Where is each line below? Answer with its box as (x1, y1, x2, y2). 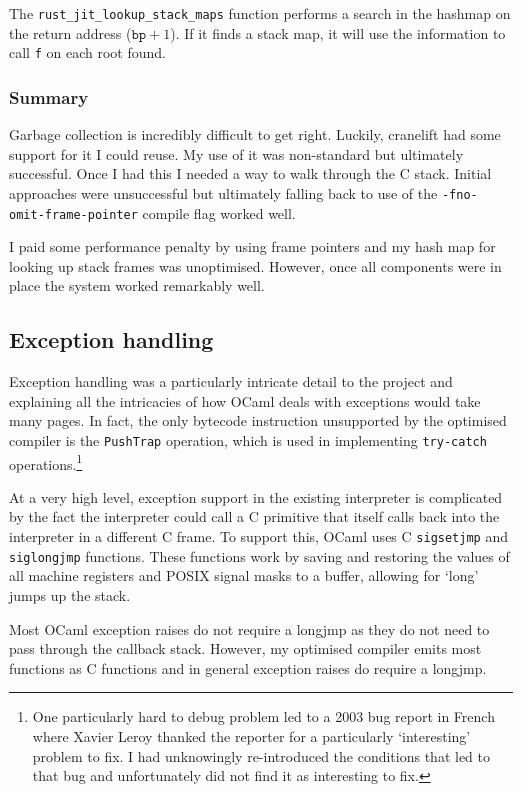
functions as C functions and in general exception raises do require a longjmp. (9, 657, 487, 678)
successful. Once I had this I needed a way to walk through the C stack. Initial (9, 163, 492, 184)
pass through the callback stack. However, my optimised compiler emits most (9, 638, 482, 659)
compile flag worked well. (142, 202, 296, 223)
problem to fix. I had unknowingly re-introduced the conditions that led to (32, 745, 490, 766)
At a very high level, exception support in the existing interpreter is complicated (9, 486, 503, 507)
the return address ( (9, 22, 132, 43)
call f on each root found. (9, 42, 166, 63)
